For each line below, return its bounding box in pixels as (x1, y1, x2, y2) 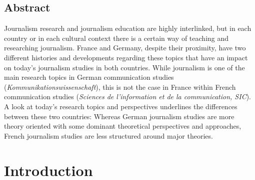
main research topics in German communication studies (4, 72, 174, 82)
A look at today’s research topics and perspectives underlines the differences (4, 101, 237, 111)
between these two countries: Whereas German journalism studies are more (4, 111, 234, 121)
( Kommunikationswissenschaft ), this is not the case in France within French (4, 81, 236, 92)
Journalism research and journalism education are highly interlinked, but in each (4, 23, 251, 33)
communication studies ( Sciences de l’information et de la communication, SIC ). (4, 91, 251, 102)
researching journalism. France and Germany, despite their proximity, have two (4, 42, 246, 53)
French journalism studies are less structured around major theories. (4, 130, 213, 141)
